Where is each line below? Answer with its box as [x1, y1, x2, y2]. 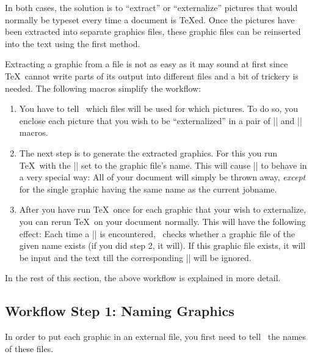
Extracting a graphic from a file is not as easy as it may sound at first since [5, 57, 288, 70]
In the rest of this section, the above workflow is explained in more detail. [5, 271, 281, 284]
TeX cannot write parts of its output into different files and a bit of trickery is [5, 69, 299, 82]
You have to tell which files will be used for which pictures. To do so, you [19, 102, 298, 115]
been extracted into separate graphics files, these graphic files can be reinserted [5, 25, 301, 38]
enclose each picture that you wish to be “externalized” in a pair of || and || [19, 114, 302, 127]
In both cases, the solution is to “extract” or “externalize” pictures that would [5, 1, 298, 13]
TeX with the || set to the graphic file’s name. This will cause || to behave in [19, 158, 307, 171]
